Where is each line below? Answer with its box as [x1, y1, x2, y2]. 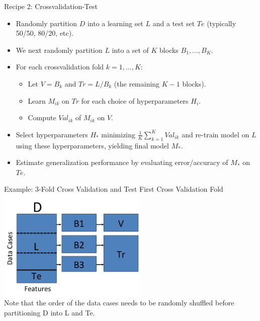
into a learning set [87, 18, 143, 28]
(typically [207, 18, 236, 28]
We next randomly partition [16, 44, 103, 55]
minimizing [101, 129, 136, 139]
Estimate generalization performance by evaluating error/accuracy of [16, 157, 228, 168]
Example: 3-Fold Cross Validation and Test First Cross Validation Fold [4, 184, 223, 194]
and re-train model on [182, 129, 249, 139]
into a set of [112, 44, 149, 55]
